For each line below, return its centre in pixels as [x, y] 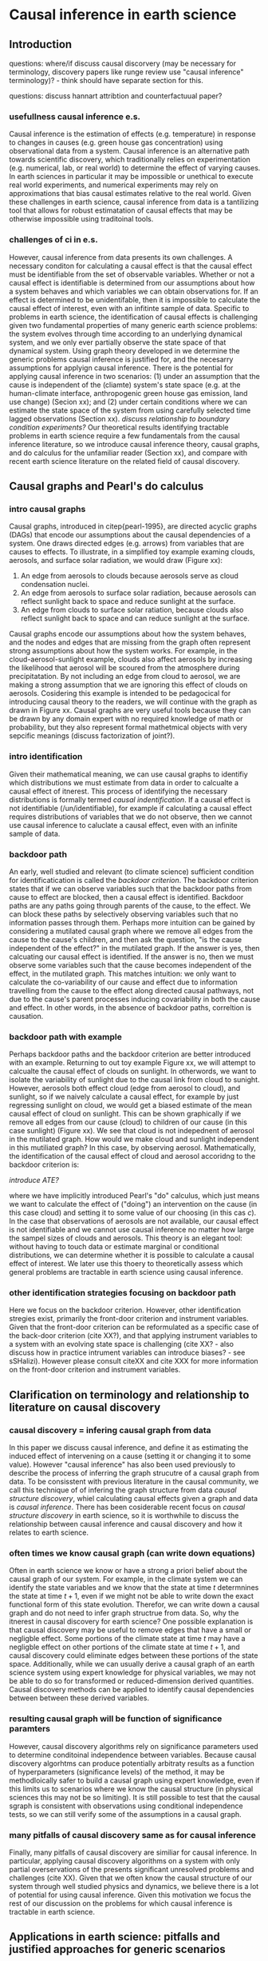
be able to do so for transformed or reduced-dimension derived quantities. [132, 1681]
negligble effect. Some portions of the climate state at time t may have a [127, 1639]
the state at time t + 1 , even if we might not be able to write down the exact [131, 1596]
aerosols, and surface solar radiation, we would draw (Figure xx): [116, 561]
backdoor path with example [65, 1036]
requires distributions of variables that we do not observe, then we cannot [131, 817]
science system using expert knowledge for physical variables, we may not [132, 1672]
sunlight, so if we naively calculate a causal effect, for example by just [124, 1096]
